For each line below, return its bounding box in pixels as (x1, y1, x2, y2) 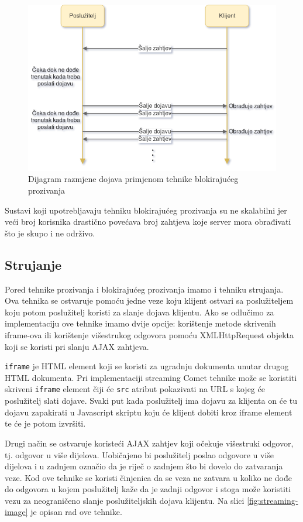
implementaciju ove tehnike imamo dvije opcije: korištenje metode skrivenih (5, 317, 276, 329)
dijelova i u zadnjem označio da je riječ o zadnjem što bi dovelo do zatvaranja (5, 460, 283, 472)
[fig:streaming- (247, 494, 298, 506)
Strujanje (5, 255, 62, 273)
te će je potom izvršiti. (5, 417, 86, 430)
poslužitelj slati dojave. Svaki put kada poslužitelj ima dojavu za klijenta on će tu (5, 394, 297, 407)
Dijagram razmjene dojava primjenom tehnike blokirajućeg (28, 173, 239, 185)
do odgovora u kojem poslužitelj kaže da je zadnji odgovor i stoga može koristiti (5, 483, 291, 495)
